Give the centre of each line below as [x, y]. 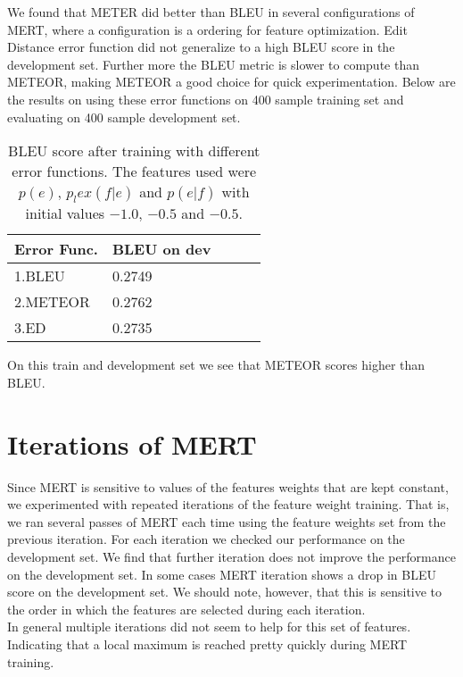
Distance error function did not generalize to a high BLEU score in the [201, 47]
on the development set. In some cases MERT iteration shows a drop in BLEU [222, 574]
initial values [65, 213]
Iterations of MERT [132, 443]
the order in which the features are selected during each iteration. [186, 609]
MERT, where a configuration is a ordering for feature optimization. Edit [207, 29]
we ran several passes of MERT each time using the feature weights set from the [227, 521]
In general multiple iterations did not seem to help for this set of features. [209, 627]
